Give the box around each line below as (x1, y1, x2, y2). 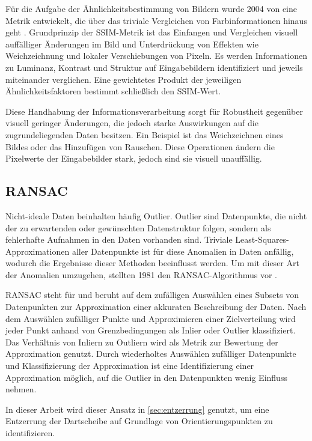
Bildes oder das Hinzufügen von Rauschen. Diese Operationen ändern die (5, 140, 275, 153)
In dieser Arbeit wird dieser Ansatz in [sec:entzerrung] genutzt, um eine (5, 403, 269, 415)
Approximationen (5, 245, 70, 257)
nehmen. (5, 383, 37, 395)
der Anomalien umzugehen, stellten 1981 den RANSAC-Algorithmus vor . (5, 268, 277, 281)
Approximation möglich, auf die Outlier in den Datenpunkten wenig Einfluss (5, 371, 287, 383)
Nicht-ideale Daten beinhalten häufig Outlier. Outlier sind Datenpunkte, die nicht (5, 209, 307, 222)
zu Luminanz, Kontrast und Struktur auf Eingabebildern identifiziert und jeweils (5, 61, 303, 73)
